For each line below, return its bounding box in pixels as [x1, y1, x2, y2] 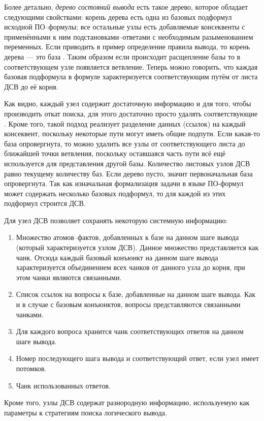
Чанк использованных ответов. [16, 380, 111, 390]
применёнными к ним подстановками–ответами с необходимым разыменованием [4, 31, 253, 42]
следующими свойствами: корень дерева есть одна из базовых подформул [4, 11, 232, 22]
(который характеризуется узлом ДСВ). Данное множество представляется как [16, 242, 259, 253]
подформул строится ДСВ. [4, 198, 86, 208]
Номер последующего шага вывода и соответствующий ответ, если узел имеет [16, 353, 259, 364]
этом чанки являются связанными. [16, 272, 122, 282]
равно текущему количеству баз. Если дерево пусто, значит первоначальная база [4, 168, 253, 178]
